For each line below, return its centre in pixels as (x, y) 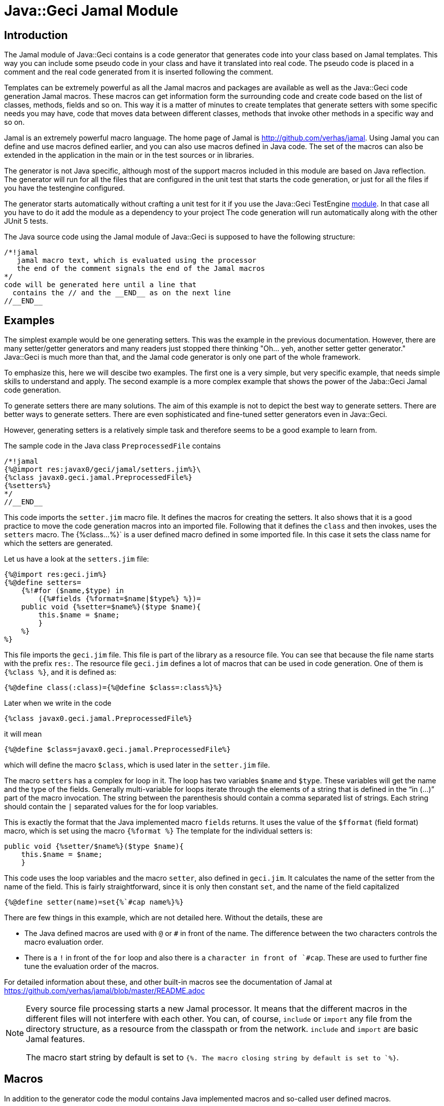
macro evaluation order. (64, 942)
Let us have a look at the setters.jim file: (77, 559)
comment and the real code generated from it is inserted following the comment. (139, 72)
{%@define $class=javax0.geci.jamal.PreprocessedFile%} (117, 750)
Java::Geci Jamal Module (91, 11)
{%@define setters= (43, 583)
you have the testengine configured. (64, 188)
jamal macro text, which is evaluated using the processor (137, 261)
